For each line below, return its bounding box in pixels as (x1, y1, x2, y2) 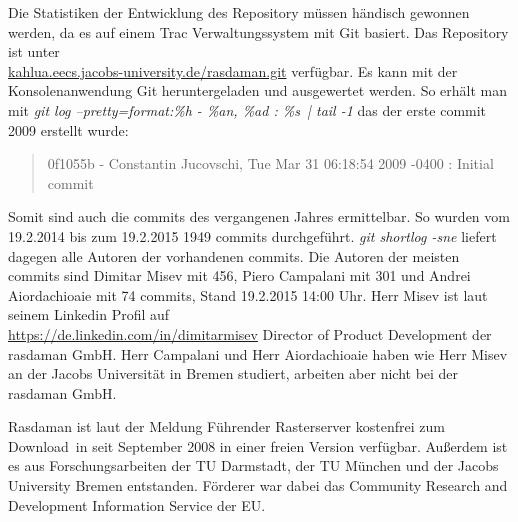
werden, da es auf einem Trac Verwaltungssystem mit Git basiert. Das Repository (8, 21, 509, 42)
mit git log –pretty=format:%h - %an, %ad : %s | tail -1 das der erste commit (8, 99, 487, 120)
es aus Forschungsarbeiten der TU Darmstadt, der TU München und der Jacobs (8, 455, 499, 476)
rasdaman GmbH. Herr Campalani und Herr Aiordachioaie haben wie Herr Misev (8, 343, 508, 364)
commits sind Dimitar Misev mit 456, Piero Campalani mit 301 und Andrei (8, 265, 471, 286)
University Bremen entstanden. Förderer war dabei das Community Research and (8, 475, 508, 496)
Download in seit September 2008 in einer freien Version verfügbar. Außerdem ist (8, 435, 508, 456)
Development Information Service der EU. (8, 494, 266, 515)
